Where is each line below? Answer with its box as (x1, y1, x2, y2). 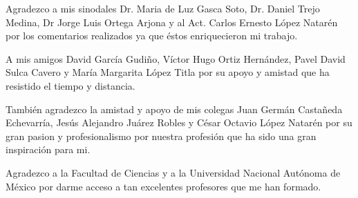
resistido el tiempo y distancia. (6, 78, 135, 92)
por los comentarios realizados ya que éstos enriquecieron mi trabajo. (6, 28, 298, 43)
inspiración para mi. (6, 142, 91, 157)
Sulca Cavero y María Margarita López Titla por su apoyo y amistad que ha (6, 65, 330, 79)
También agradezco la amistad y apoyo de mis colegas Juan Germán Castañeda (6, 101, 343, 116)
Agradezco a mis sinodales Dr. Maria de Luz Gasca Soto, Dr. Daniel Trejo (6, 1, 320, 15)
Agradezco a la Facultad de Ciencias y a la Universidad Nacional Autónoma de (6, 165, 341, 179)
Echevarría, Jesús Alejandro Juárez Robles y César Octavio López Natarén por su (6, 115, 352, 130)
